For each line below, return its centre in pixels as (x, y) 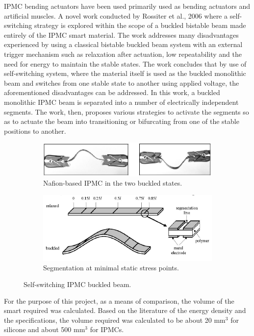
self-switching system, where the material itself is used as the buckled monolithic (125, 73)
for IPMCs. (107, 329)
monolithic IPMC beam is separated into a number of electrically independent (121, 102)
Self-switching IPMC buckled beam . (77, 284)
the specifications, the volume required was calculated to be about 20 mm (115, 320)
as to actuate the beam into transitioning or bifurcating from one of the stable (122, 121)
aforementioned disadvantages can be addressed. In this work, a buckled (112, 92)
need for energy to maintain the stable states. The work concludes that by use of (125, 63)
